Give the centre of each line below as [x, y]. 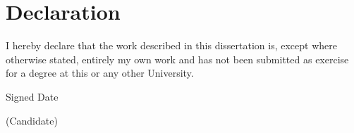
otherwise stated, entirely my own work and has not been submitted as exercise [177, 59]
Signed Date [32, 96]
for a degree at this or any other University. [100, 73]
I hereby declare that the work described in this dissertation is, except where [171, 45]
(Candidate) [32, 120]
